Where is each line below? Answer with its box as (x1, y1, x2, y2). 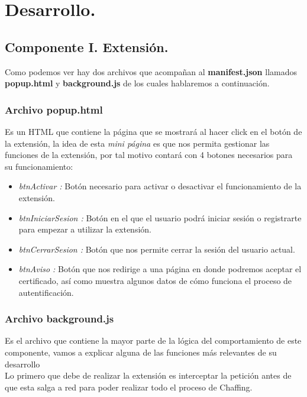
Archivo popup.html (5, 102, 103, 117)
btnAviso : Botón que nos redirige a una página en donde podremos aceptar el (18, 263, 302, 275)
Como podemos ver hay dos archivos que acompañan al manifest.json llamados (5, 65, 297, 78)
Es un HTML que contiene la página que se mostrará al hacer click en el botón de (5, 125, 302, 137)
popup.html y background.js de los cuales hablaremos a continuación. (5, 77, 270, 89)
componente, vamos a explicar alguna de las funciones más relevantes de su (5, 346, 277, 358)
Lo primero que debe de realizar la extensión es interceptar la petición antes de (5, 369, 292, 382)
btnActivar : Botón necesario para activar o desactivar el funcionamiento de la (18, 180, 302, 192)
